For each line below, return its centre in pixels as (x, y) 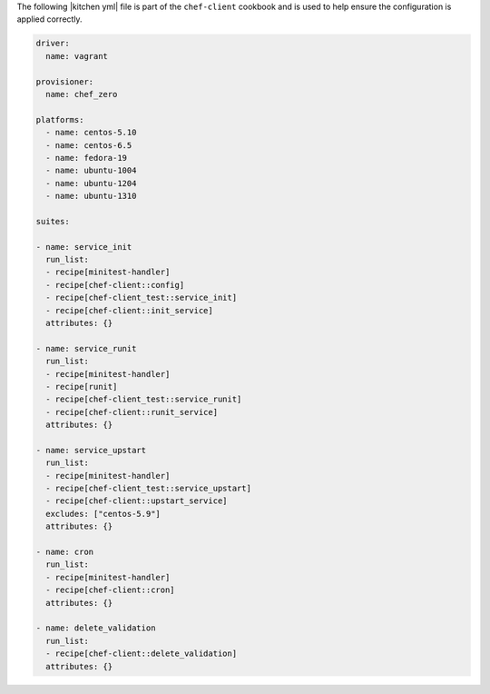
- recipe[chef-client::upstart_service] (137, 501)
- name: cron (65, 552)
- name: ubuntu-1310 (91, 196)
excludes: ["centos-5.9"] (103, 514)
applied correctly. (49, 19)
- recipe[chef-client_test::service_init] (142, 298)
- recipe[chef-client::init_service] (129, 310)
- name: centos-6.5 (89, 145)
